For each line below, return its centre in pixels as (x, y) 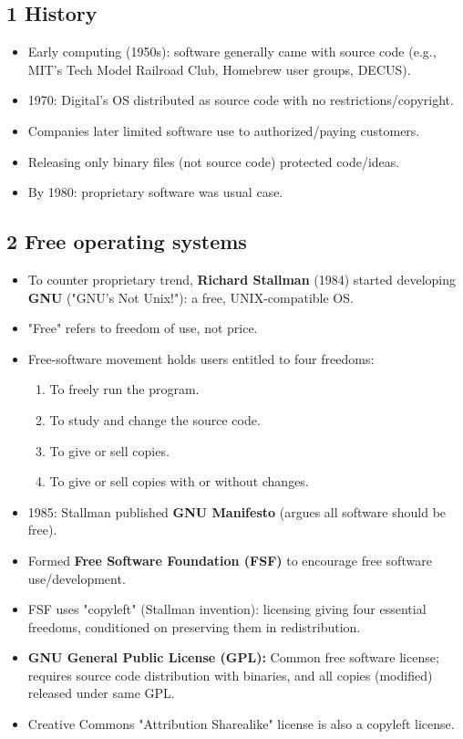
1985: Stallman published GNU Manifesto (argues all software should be (237, 511)
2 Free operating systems (127, 241)
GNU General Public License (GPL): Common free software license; (233, 657)
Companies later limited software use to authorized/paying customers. (224, 130)
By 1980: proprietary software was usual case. (155, 192)
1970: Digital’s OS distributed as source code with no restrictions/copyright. (241, 100)
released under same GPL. (101, 693)
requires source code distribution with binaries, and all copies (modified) (230, 675)
